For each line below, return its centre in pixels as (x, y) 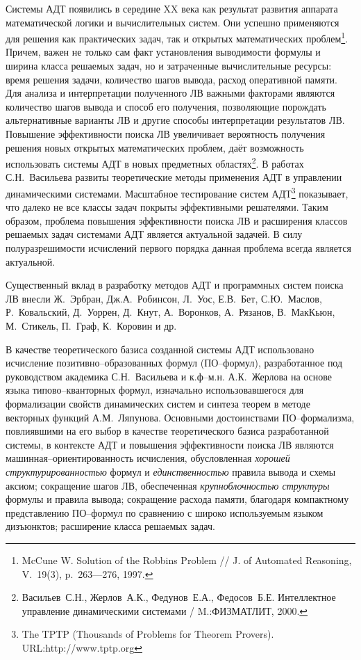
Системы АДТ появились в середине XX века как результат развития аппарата (172, 8)
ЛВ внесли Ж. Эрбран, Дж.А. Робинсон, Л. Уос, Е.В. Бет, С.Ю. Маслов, (164, 298)
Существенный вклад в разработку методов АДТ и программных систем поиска (175, 285)
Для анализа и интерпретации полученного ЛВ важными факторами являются (170, 93)
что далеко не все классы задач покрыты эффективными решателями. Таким (167, 207)
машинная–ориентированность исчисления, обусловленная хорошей (148, 458)
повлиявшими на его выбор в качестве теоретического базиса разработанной (167, 431)
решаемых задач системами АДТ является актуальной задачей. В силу (154, 234)
